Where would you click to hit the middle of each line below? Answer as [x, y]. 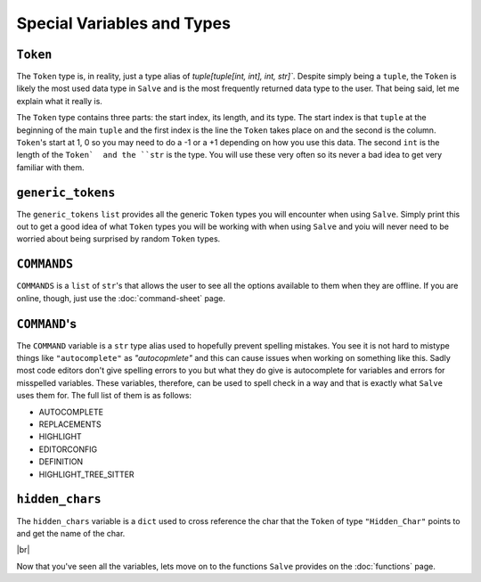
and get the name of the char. [71, 533]
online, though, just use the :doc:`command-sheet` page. [121, 298]
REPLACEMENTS [70, 424]
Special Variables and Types [124, 23]
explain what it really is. [59, 101]
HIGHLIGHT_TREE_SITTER [86, 474]
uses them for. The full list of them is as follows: [104, 396]
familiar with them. [50, 167]
